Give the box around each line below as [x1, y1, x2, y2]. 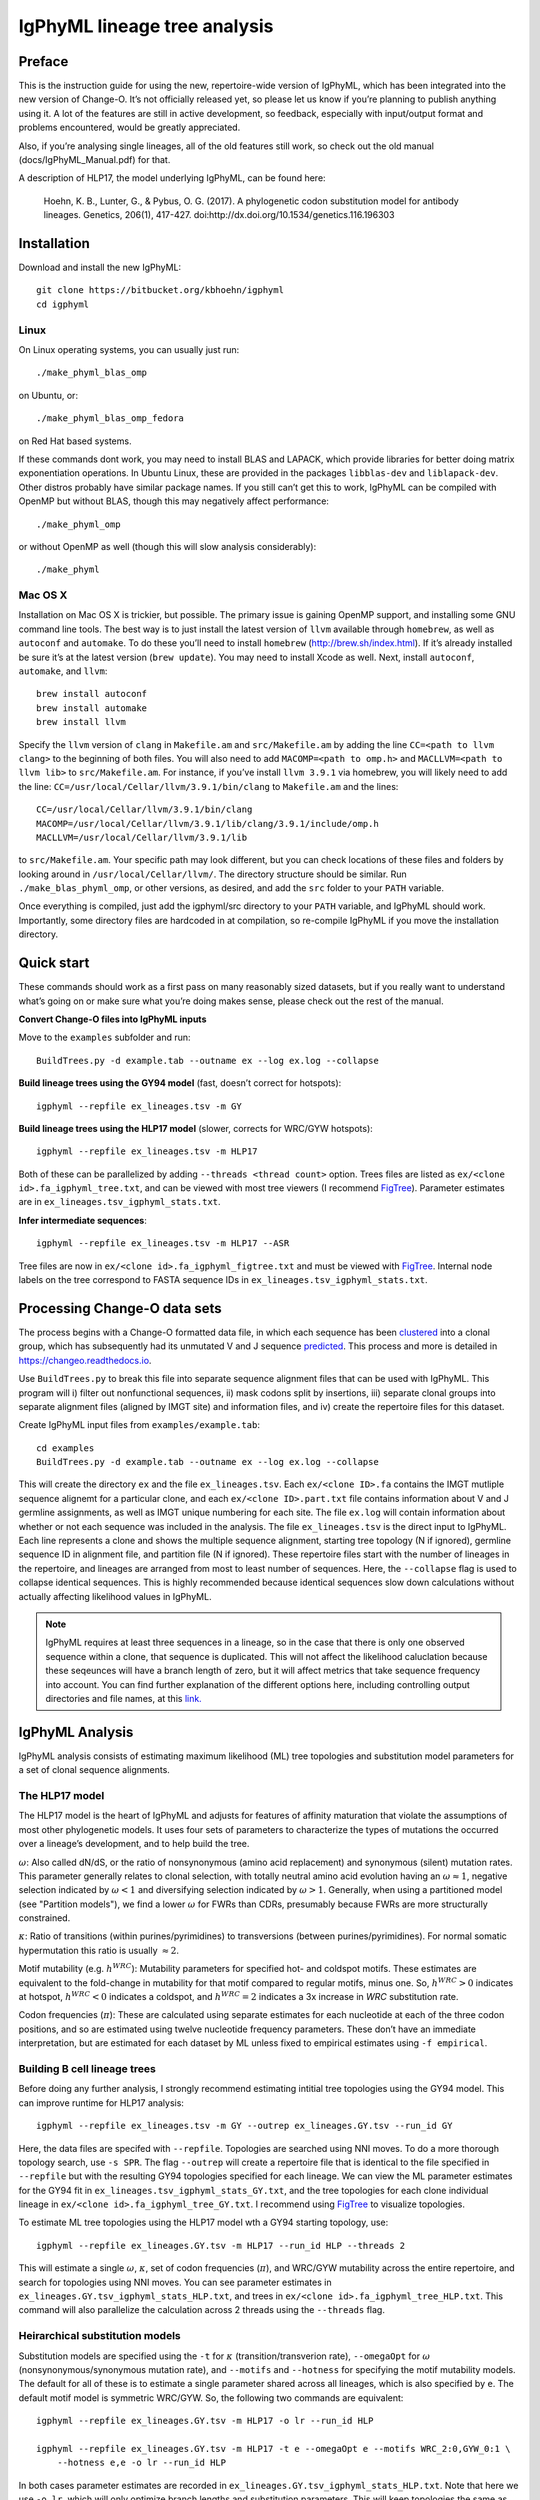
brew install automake [36, 702, 148, 714]
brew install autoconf [36, 688, 148, 700]
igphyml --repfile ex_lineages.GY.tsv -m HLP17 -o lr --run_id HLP [36, 2415, 374, 2427]
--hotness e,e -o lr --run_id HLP [56, 2457, 227, 2469]
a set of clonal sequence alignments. [18, 1764, 170, 1776]
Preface [18, 53, 69, 70]
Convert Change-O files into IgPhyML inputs [18, 1013, 207, 1025]
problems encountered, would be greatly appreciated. [18, 121, 241, 134]
